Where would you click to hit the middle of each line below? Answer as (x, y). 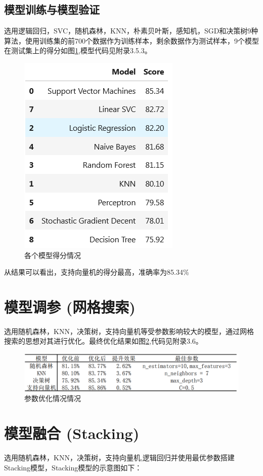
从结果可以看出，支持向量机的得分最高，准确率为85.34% (97, 272)
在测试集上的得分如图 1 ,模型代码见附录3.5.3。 (78, 50)
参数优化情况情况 (53, 398)
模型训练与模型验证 (52, 9)
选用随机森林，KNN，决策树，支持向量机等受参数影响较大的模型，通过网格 (129, 331)
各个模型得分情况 (53, 255)
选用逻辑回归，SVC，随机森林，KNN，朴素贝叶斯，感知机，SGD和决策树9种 (131, 31)
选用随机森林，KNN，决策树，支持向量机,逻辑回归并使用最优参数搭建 (119, 457)
